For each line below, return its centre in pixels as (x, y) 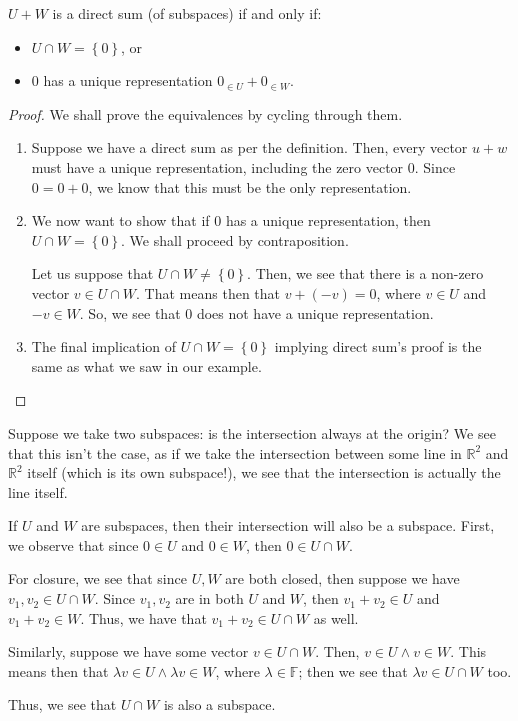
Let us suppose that (92, 273)
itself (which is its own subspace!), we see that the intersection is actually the (264, 472)
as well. (336, 617)
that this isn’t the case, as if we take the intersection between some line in (235, 452)
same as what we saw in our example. (146, 365)
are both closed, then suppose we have (342, 578)
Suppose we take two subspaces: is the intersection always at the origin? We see (252, 432)
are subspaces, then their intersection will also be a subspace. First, (288, 525)
